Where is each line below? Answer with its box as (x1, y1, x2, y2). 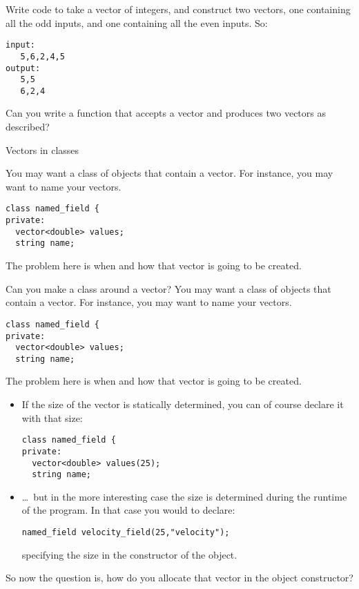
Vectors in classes (6, 142, 79, 157)
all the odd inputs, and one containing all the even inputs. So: (6, 15, 268, 30)
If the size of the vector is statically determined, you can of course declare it (21, 397, 344, 412)
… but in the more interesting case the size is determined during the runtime (21, 489, 347, 503)
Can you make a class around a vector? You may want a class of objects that (6, 281, 331, 296)
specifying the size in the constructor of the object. (21, 547, 237, 561)
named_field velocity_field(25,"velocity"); (21, 528, 230, 538)
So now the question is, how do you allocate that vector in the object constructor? (6, 570, 353, 585)
